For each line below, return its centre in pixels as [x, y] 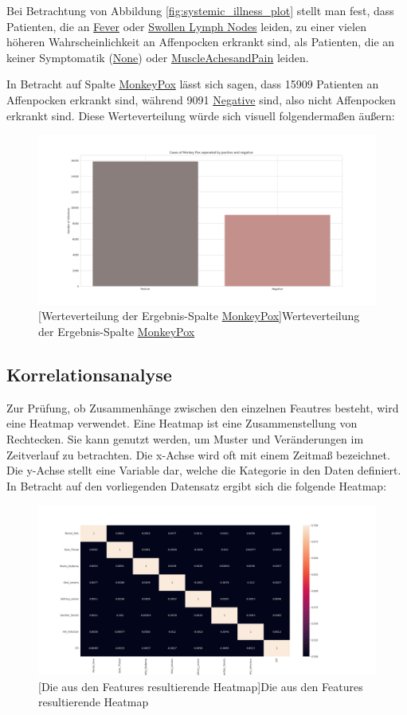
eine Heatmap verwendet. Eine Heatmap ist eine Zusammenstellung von [182, 423]
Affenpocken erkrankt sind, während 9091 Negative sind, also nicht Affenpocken [201, 99]
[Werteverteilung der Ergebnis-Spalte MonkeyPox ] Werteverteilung [199, 316]
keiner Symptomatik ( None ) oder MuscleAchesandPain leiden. [158, 57]
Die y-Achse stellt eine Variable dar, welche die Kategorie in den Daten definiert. [204, 470]
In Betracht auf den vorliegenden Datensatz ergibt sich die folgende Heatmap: [197, 485]
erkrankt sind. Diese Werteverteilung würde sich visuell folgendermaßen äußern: [201, 115]
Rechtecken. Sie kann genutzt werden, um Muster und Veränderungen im [185, 438]
